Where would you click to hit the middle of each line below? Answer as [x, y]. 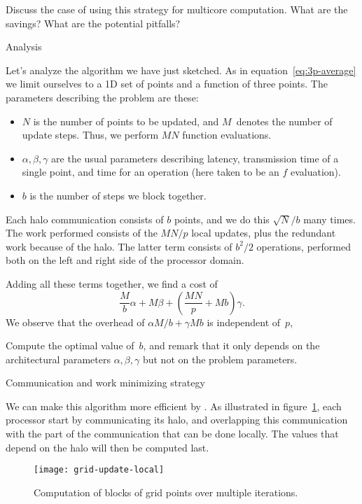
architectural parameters [58, 359]
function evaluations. [227, 135]
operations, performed [304, 246]
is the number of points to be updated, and [126, 121]
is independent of [244, 322]
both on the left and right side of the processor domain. [125, 260]
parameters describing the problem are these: [102, 97]
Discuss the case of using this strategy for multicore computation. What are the [177, 9]
